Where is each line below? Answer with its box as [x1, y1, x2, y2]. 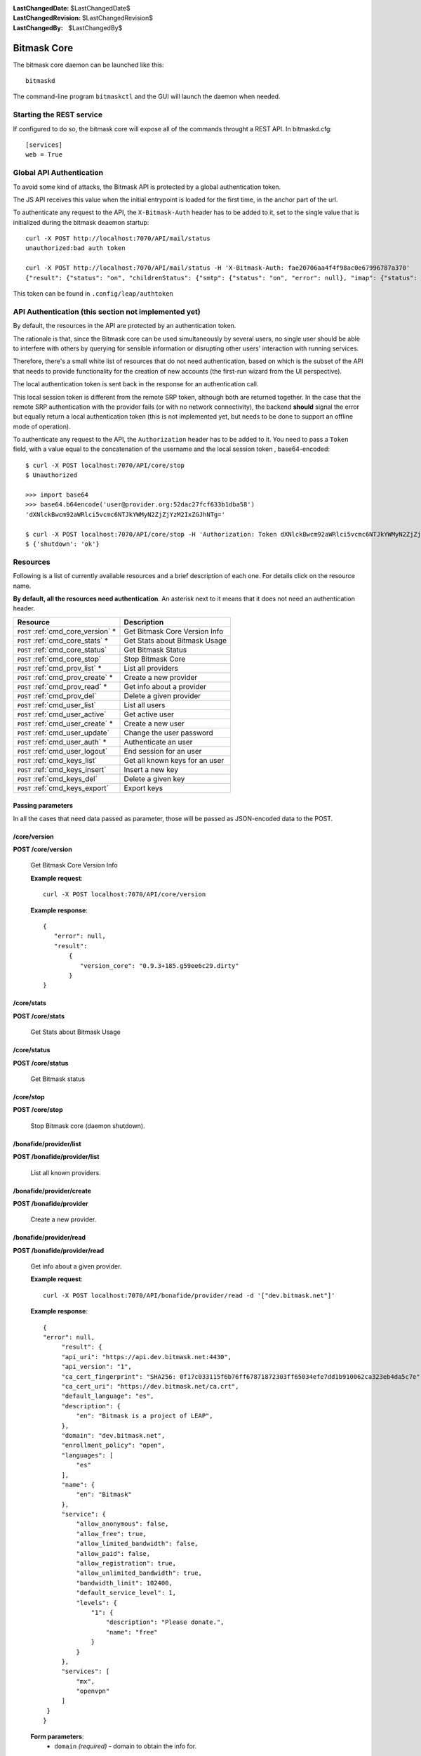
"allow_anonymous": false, [76, 1520, 169, 1528]
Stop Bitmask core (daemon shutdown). [30, 1121, 145, 1130]
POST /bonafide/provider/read [13, 1246, 105, 1254]
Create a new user [123, 719, 185, 728]
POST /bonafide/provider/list [13, 1153, 100, 1161]
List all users [123, 700, 166, 709]
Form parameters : [30, 1732, 84, 1741]
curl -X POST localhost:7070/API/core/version [43, 891, 206, 898]
